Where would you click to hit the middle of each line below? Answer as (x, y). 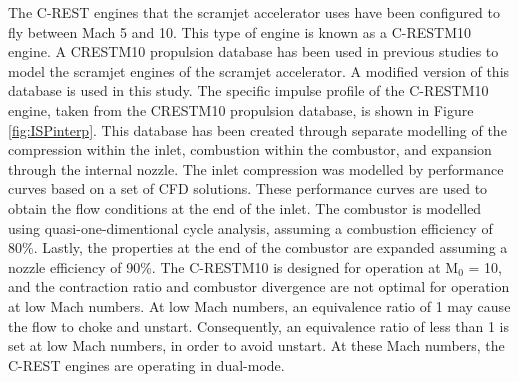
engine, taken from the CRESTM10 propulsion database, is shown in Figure (241, 109)
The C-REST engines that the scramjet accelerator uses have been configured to (254, 12)
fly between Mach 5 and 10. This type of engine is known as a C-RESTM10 (239, 31)
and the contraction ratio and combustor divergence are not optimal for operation (259, 286)
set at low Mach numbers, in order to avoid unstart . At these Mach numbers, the (256, 345)
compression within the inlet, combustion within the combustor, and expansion (250, 149)
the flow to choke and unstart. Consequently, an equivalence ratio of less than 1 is (258, 325)
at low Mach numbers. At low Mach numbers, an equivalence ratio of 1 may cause (259, 305)
